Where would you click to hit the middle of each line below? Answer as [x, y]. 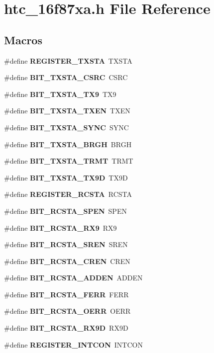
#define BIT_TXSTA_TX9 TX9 [60, 94]
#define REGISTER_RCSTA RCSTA [68, 194]
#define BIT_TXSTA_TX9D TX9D [66, 177]
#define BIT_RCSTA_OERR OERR [67, 311]
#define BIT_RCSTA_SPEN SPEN [65, 211]
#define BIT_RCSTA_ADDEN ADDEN [73, 278]
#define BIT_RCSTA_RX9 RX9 [60, 227]
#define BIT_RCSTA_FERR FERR [66, 294]
